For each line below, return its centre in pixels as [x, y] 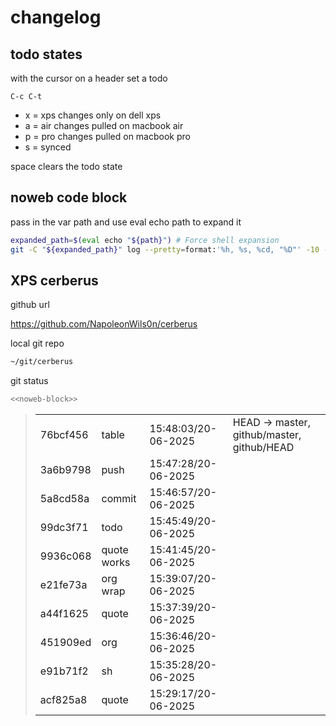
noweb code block [69, 197]
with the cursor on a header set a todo [89, 78]
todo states [46, 54]
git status [29, 381]
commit [119, 499]
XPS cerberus [54, 280]
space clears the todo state [66, 166]
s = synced [48, 147]
